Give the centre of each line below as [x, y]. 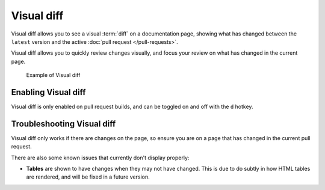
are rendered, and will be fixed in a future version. [88, 177]
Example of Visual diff [53, 75]
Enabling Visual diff [48, 92]
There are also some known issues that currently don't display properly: [100, 158]
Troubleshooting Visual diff [63, 124]
